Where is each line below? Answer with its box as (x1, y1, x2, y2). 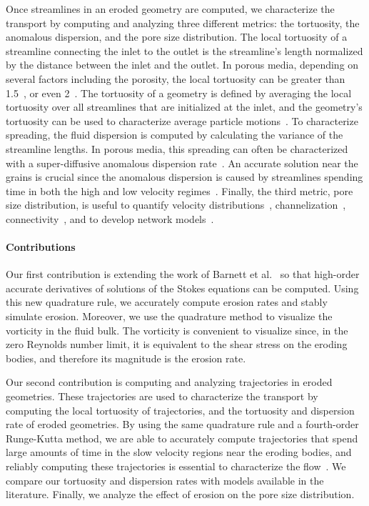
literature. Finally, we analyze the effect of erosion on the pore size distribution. (6, 487, 355, 502)
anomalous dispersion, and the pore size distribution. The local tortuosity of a (6, 29, 348, 44)
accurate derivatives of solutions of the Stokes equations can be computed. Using (6, 280, 359, 295)
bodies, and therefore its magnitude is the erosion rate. (6, 350, 246, 365)
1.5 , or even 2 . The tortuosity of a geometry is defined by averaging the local (6, 85, 352, 100)
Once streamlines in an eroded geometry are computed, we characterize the (6, 1, 335, 16)
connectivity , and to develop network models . (6, 211, 214, 226)
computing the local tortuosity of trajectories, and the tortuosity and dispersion (6, 402, 355, 417)
